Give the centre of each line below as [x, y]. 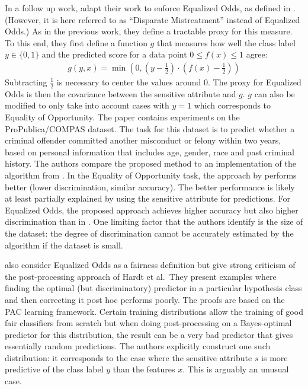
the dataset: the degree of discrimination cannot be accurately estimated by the [149, 233]
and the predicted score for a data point [114, 54]
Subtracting [26, 82]
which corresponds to [232, 105]
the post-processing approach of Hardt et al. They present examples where [141, 276]
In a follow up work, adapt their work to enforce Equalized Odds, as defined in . [150, 8]
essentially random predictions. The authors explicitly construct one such [138, 346]
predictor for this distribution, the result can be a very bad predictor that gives [149, 334]
